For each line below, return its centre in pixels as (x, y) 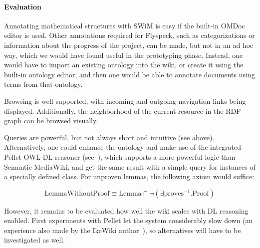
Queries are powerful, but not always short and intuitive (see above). (109, 137)
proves (174, 193)
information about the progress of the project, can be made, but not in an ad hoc (129, 45)
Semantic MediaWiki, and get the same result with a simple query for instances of (130, 166)
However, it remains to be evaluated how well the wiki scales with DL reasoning (126, 210)
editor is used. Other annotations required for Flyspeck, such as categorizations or (130, 35)
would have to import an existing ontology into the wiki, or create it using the (124, 65)
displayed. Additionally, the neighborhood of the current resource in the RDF (123, 111)
